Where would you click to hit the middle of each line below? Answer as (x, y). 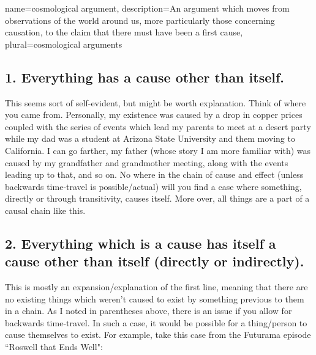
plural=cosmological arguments (64, 44)
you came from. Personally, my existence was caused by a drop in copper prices (154, 115)
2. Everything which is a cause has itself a (141, 243)
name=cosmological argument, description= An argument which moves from (147, 8)
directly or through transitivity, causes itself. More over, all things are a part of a (157, 198)
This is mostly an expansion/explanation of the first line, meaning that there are (156, 287)
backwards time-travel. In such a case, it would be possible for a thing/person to (156, 322)
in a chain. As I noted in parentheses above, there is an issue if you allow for (149, 311)
